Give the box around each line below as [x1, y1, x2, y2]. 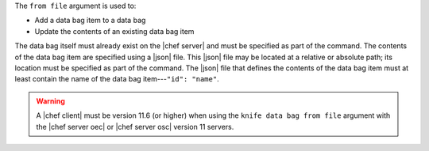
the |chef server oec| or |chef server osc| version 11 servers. [36, 122, 234, 131]
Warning [36, 96, 65, 106]
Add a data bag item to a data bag [34, 16, 146, 25]
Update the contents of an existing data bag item [34, 26, 195, 36]
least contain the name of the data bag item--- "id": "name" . [14, 74, 219, 84]
